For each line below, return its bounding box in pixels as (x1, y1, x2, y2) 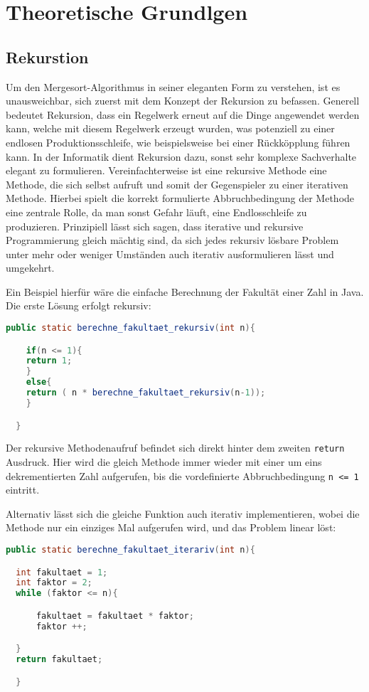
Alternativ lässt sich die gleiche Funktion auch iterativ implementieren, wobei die (6, 506, 360, 521)
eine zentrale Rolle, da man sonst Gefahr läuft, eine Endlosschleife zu (6, 204, 307, 219)
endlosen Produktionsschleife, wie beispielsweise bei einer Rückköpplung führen (6, 134, 351, 149)
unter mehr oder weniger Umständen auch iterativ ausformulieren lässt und (6, 246, 334, 261)
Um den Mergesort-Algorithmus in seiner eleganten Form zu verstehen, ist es (6, 79, 341, 94)
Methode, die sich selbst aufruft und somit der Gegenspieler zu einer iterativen (6, 176, 348, 191)
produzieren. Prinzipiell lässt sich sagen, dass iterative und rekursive (6, 218, 304, 233)
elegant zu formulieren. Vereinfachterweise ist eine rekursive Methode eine (6, 163, 327, 178)
